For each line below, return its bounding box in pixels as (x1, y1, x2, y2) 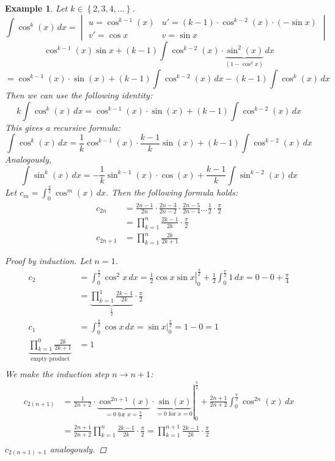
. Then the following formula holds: (106, 186, 238, 199)
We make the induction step (5, 367, 109, 380)
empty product (31, 356, 70, 363)
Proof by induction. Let (5, 254, 92, 267)
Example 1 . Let (5, 2, 68, 14)
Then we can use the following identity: (5, 89, 153, 101)
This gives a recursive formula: (5, 120, 120, 133)
